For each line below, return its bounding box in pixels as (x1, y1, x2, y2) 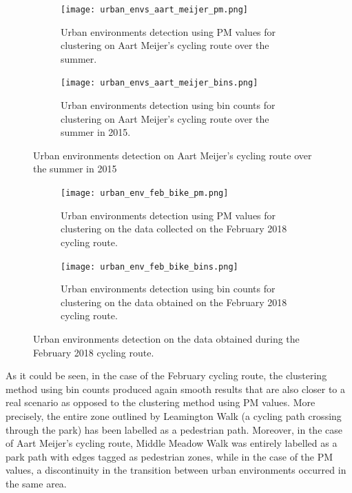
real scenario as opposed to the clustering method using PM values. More (6, 395, 315, 410)
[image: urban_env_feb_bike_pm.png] (61, 188, 229, 199)
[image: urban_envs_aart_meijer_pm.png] (61, 5, 249, 14)
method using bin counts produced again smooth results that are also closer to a (6, 381, 346, 396)
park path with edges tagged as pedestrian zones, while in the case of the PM (6, 449, 333, 463)
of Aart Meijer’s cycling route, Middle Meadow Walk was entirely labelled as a (6, 436, 338, 450)
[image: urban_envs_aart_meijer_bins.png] (61, 78, 258, 88)
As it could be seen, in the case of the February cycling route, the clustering (6, 368, 327, 383)
